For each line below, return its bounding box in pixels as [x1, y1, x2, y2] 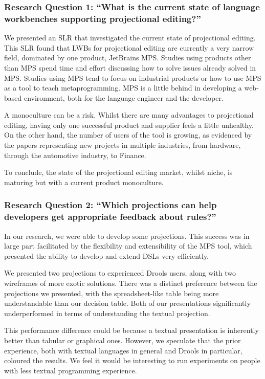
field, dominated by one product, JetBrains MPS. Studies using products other [4, 52, 251, 63]
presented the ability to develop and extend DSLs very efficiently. [4, 250, 209, 261]
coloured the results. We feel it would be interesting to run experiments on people [4, 355, 260, 366]
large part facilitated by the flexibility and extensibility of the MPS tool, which [4, 240, 252, 251]
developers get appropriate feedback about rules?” [4, 210, 216, 223]
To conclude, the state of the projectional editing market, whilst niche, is [4, 167, 233, 177]
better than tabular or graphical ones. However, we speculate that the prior [4, 335, 241, 345]
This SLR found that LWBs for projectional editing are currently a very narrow [4, 42, 254, 53]
